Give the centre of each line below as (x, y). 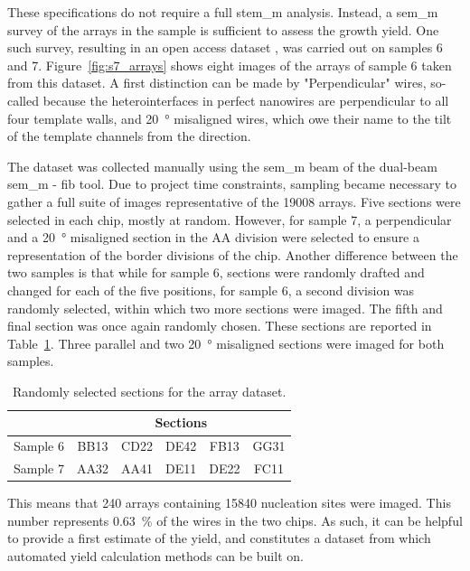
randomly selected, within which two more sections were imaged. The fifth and (225, 308)
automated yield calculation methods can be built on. (155, 556)
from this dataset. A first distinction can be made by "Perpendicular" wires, (217, 83)
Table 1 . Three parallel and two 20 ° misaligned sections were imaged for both (226, 343)
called (23, 100)
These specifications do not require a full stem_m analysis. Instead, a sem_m (223, 12)
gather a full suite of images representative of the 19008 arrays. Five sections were (234, 201)
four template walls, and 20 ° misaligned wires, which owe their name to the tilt (230, 118)
